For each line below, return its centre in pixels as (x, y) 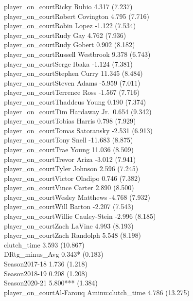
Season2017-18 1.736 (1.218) (46, 264)
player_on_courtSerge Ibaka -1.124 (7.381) (68, 63)
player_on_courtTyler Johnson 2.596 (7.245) (71, 168)
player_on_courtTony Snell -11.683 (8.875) (69, 140)
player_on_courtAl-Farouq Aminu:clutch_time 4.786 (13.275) (97, 292)
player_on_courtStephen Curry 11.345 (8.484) (73, 73)
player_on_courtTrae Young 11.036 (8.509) (69, 149)
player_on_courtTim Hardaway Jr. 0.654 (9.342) (78, 111)
